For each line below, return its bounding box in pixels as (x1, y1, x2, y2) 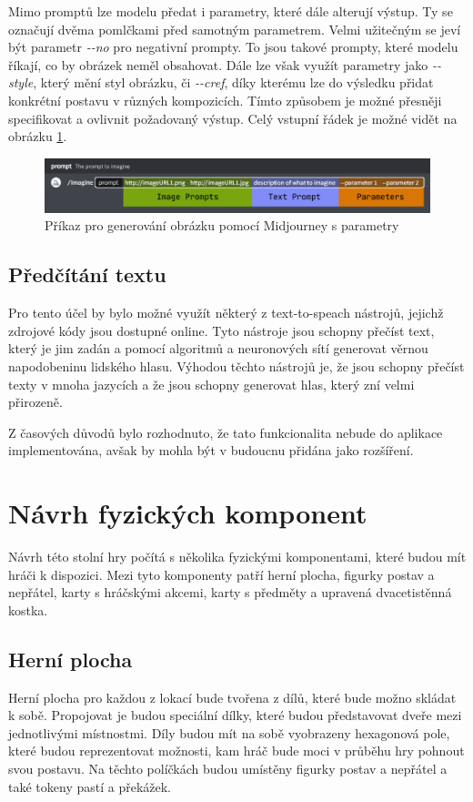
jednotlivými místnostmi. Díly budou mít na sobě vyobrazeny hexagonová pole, (8, 723, 450, 742)
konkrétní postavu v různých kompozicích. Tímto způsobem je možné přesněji (8, 90, 442, 109)
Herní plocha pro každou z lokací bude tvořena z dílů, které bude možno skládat (8, 687, 457, 706)
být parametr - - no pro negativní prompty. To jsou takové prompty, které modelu (8, 37, 458, 56)
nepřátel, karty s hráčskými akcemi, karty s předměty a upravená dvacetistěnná (8, 583, 452, 602)
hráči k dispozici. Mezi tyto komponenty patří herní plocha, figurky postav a (8, 564, 435, 584)
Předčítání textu (8, 260, 166, 289)
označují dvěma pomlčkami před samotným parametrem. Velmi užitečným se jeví (8, 19, 461, 38)
